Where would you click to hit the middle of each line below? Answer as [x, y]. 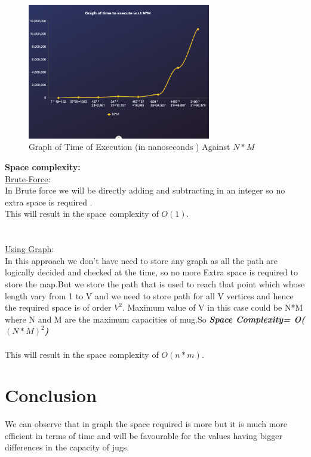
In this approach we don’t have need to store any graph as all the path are [141, 260]
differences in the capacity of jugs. [67, 447]
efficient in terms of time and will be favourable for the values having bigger [144, 435]
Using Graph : [30, 249]
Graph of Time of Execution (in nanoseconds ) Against [130, 147]
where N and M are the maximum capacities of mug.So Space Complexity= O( [155, 319]
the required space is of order [58, 307]
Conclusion [51, 395]
